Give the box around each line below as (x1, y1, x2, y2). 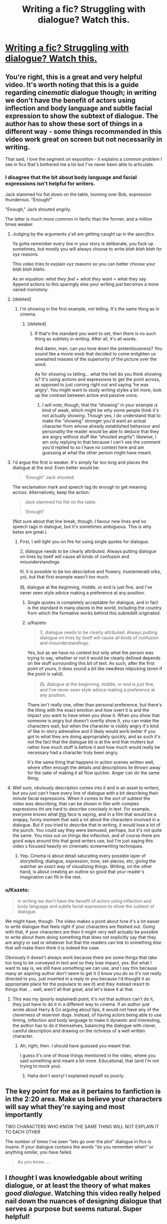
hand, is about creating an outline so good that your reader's (19, 869, 145, 875)
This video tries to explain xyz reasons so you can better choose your (12, 261, 156, 267)
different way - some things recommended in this (5, 127, 162, 136)
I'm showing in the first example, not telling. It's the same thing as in (19, 306, 160, 312)
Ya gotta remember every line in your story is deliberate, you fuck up (12, 241, 154, 247)
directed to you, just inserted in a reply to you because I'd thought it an (5, 975, 151, 981)
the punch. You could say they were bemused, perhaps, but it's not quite (12, 827, 162, 833)
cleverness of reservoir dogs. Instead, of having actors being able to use (12, 1012, 162, 1018)
